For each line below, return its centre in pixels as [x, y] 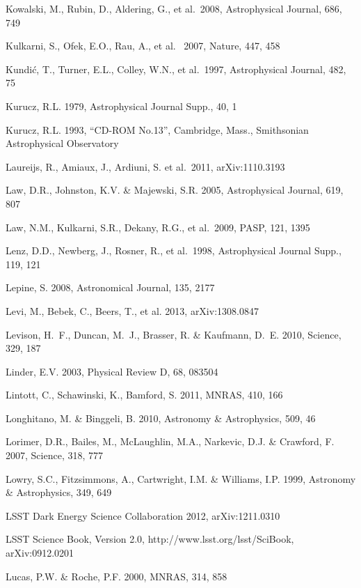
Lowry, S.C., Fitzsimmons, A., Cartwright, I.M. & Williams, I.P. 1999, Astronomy [181, 478]
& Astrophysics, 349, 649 [59, 492]
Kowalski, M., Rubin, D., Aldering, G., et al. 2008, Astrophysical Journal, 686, [174, 8]
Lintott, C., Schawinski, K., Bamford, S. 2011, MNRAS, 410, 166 [144, 395]
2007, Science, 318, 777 [54, 455]
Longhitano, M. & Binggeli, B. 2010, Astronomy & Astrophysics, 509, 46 [161, 418]
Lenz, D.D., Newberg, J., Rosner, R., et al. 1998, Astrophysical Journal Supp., [174, 250]
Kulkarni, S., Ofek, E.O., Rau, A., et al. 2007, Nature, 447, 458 [143, 46]
